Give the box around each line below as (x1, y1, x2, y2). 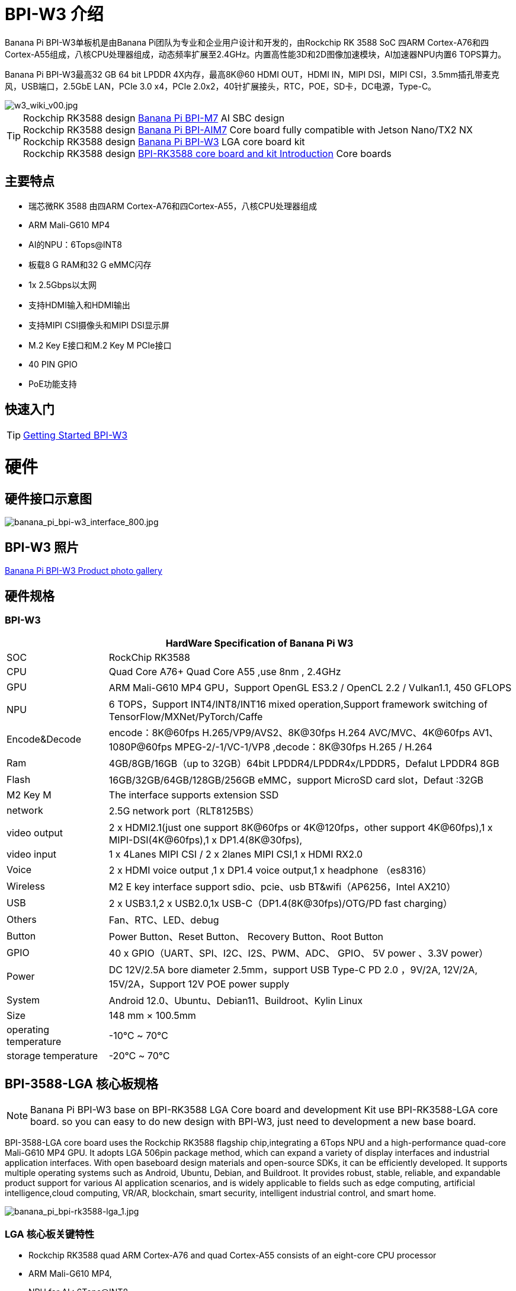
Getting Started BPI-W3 (23, 429, 128, 442)
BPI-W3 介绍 (5, 4, 104, 24)
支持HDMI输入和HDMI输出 (28, 299, 130, 310)
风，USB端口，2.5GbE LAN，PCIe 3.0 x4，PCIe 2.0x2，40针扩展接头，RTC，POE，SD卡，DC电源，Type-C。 (5, 81, 437, 91)
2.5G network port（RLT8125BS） (108, 805, 259, 817)
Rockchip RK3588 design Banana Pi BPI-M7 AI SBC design (23, 111, 285, 124)
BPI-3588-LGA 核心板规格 (5, 1076, 158, 1091)
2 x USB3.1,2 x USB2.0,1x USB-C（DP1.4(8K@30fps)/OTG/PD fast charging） (108, 897, 453, 910)
